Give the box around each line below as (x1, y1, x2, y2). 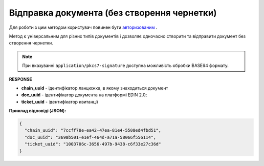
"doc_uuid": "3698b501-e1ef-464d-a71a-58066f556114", (24, 134, 156, 140)
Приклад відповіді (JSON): (9, 108, 66, 114)
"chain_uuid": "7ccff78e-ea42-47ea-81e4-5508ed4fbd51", (24, 127, 161, 133)
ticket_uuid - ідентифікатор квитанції (21, 99, 98, 104)
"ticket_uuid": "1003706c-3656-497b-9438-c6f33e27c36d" (24, 142, 161, 147)
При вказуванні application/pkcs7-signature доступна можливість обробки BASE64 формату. (22, 62, 229, 68)
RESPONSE (9, 76, 33, 82)
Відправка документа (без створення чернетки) (9, 7, 217, 18)
